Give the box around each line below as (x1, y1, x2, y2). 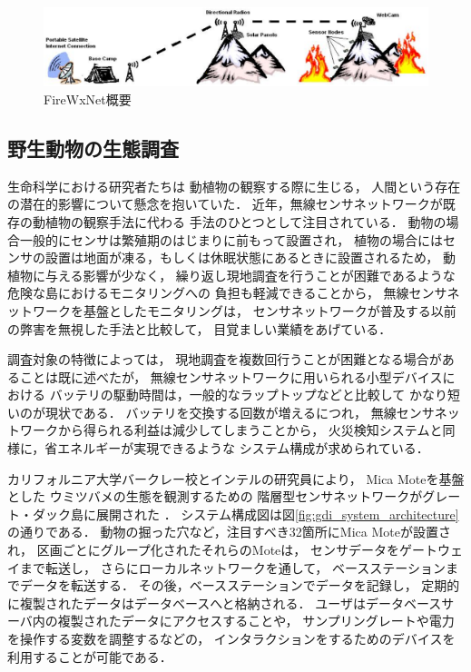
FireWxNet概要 (44, 89, 132, 108)
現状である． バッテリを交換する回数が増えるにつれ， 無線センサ (44, 402, 435, 421)
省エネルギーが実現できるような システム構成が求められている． (44, 439, 429, 458)
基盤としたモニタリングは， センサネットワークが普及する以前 (83, 301, 456, 320)
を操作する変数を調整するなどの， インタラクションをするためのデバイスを (7, 629, 456, 647)
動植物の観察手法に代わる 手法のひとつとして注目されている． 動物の (32, 212, 446, 231)
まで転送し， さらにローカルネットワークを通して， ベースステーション (19, 558, 446, 577)
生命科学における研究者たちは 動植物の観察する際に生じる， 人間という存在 (7, 176, 461, 195)
